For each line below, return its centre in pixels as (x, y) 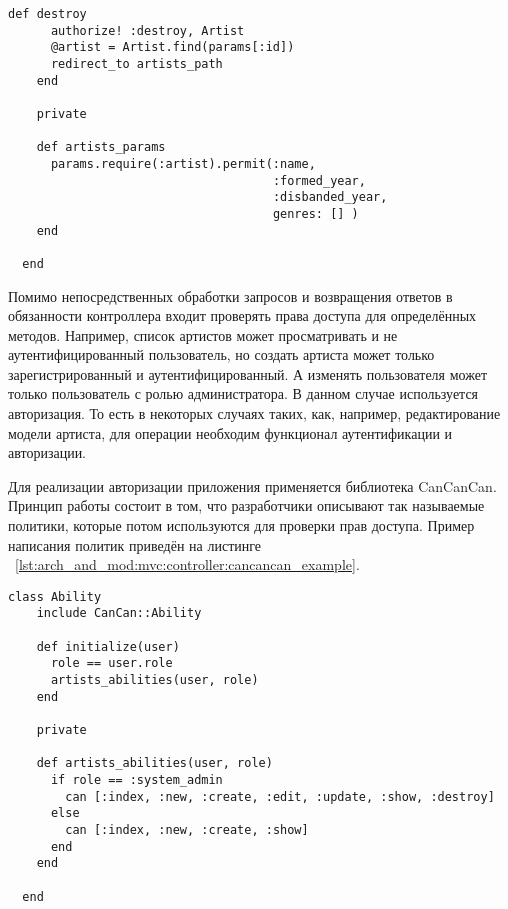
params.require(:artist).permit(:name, (183, 163)
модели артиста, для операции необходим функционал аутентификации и (230, 432)
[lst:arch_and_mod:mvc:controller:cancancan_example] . (187, 564)
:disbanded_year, (330, 197)
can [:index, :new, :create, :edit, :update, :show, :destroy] (280, 796)
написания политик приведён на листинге (135, 544)
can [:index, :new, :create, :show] (187, 830)
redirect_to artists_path (136, 63)
